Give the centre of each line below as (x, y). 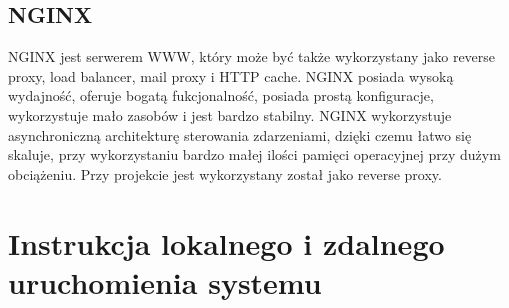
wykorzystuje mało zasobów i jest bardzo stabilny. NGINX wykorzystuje (230, 114)
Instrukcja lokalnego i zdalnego (226, 242)
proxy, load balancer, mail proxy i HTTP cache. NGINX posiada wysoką (231, 75)
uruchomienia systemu (165, 281)
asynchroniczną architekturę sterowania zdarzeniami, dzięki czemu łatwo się (240, 134)
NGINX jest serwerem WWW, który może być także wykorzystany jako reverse (252, 56)
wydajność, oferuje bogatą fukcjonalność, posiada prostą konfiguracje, (221, 95)
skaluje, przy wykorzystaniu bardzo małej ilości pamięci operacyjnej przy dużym (254, 154)
